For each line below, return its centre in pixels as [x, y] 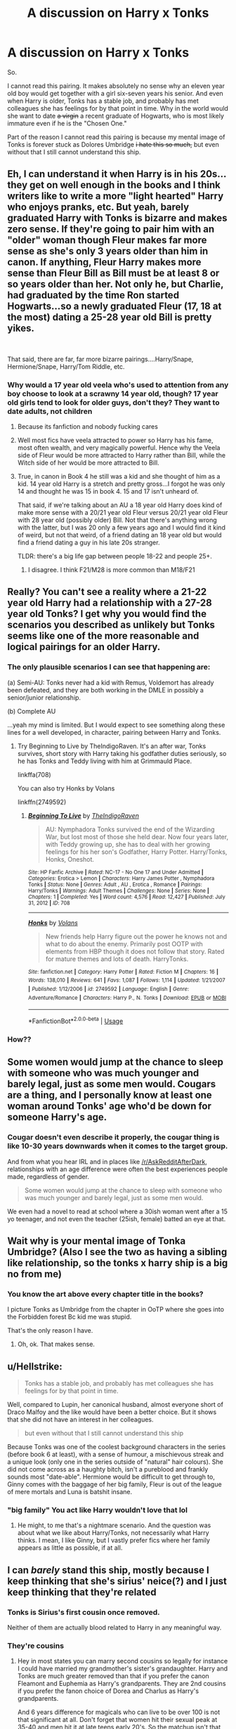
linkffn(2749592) [42, 802]
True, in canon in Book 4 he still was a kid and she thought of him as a [119, 477]
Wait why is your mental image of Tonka [97, 1241]
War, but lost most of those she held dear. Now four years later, [137, 836]
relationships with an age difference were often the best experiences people [118, 1169]
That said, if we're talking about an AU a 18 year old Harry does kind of [120, 505]
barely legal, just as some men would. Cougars [112, 1084]
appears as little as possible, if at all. [70, 1548]
